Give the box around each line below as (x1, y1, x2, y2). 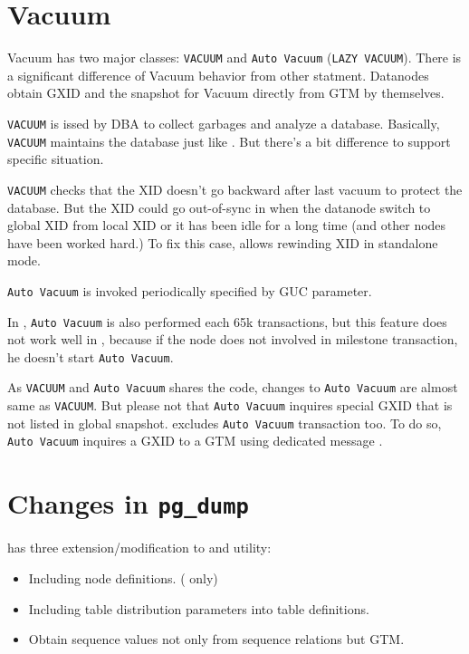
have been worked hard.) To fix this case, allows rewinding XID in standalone (7, 233, 438, 252)
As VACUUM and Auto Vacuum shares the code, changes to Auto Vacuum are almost (7, 378, 458, 397)
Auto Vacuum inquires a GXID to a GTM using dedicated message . (7, 431, 383, 450)
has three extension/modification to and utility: (7, 538, 272, 557)
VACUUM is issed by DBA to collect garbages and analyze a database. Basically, (7, 113, 440, 132)
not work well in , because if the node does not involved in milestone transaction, (7, 330, 458, 349)
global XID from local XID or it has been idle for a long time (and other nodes (7, 216, 446, 235)
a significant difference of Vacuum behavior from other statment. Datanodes (7, 65, 429, 84)
